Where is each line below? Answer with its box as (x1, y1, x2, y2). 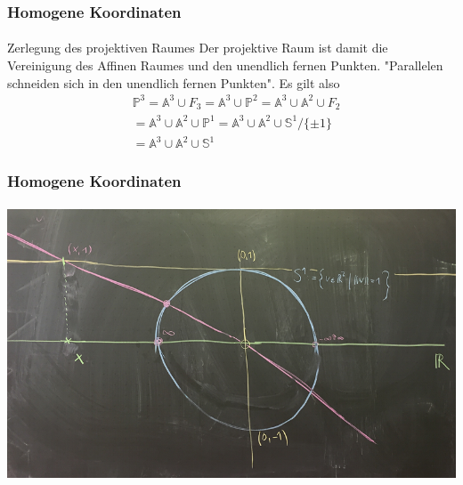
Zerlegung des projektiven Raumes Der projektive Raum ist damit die (7, 38, 388, 57)
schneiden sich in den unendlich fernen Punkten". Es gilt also (7, 73, 340, 92)
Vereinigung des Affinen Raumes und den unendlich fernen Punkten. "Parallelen (7, 56, 443, 75)
